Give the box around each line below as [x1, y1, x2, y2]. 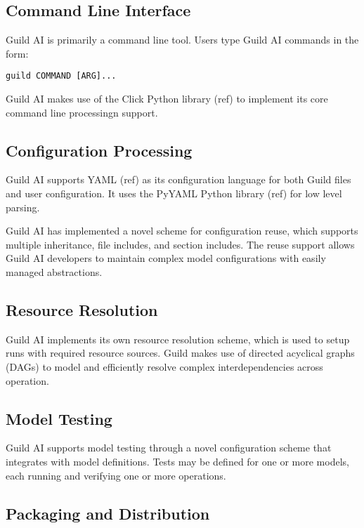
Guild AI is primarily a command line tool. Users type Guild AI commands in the [6, 32, 359, 47]
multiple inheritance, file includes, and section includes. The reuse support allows [6, 237, 355, 251]
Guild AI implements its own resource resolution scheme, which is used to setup [6, 331, 350, 346]
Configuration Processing [6, 139, 193, 161]
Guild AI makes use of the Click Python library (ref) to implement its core [6, 91, 328, 106]
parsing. [6, 199, 40, 214]
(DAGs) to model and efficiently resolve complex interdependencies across [6, 359, 323, 374]
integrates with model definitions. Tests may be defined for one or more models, [6, 454, 349, 468]
